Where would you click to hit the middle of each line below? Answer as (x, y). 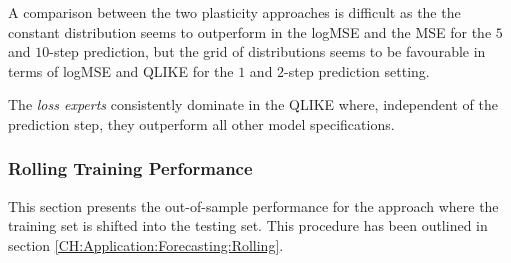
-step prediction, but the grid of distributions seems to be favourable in (267, 51)
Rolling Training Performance (130, 168)
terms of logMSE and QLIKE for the (121, 70)
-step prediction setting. (357, 70)
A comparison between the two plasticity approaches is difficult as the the (234, 12)
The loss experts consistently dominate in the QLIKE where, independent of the (253, 104)
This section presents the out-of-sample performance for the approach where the (253, 205)
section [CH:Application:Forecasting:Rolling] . (146, 244)
